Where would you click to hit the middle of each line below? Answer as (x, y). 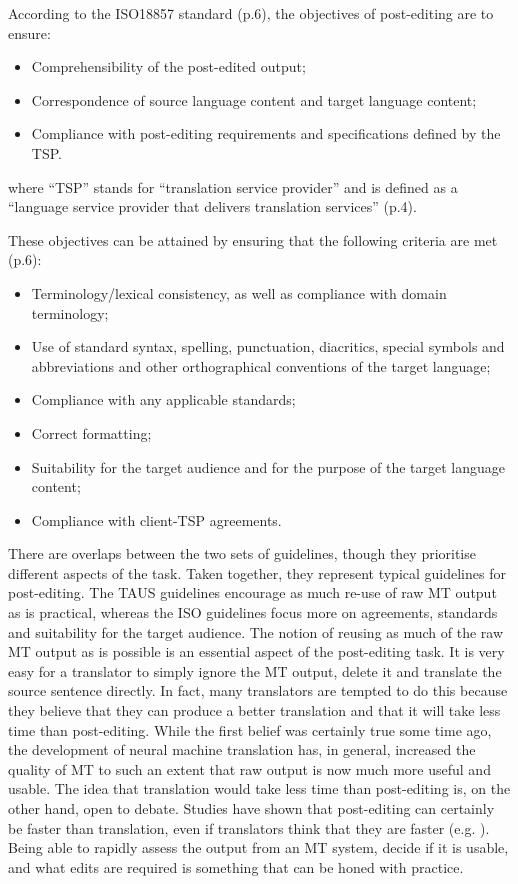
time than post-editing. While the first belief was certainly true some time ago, (250, 729)
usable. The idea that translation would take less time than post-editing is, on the (259, 788)
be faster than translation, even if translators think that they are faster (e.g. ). (249, 827)
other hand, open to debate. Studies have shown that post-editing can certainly (251, 808)
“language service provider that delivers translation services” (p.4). (212, 206)
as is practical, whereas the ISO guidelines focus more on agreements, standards (253, 612)
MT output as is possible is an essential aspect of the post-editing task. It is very (256, 651)
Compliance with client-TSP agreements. (156, 519)
